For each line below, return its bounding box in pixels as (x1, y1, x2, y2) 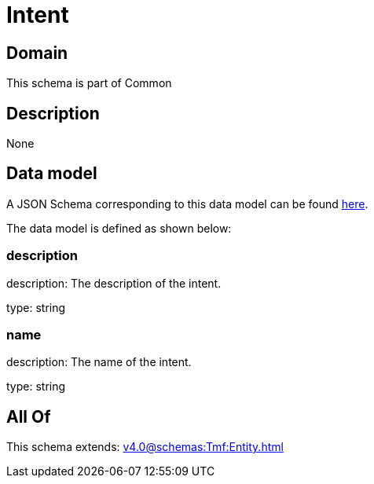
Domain (6, 42, 68, 63)
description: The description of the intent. (6, 276, 222, 290)
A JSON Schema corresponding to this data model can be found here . (6, 196, 368, 211)
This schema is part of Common (6, 76, 172, 90)
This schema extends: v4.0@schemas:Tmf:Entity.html (6, 440, 284, 454)
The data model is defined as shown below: (6, 221, 232, 235)
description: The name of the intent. (6, 355, 192, 369)
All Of (6, 406, 51, 427)
